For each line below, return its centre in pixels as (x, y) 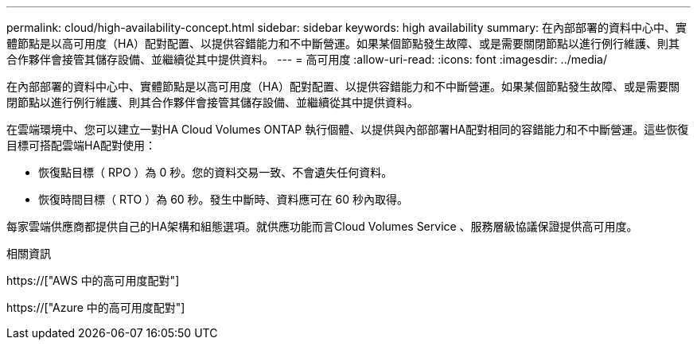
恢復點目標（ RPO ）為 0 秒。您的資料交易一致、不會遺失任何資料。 (216, 172)
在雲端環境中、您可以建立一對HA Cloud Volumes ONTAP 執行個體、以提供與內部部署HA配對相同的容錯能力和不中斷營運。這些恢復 (348, 129)
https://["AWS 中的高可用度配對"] (93, 280)
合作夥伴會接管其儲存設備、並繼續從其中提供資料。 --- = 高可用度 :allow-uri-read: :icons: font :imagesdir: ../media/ (307, 59)
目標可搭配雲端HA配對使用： (82, 145)
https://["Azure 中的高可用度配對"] (96, 307)
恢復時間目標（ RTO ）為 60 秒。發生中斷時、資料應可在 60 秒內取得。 (223, 199)
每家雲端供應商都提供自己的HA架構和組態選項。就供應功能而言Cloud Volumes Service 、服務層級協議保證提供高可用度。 (322, 226)
